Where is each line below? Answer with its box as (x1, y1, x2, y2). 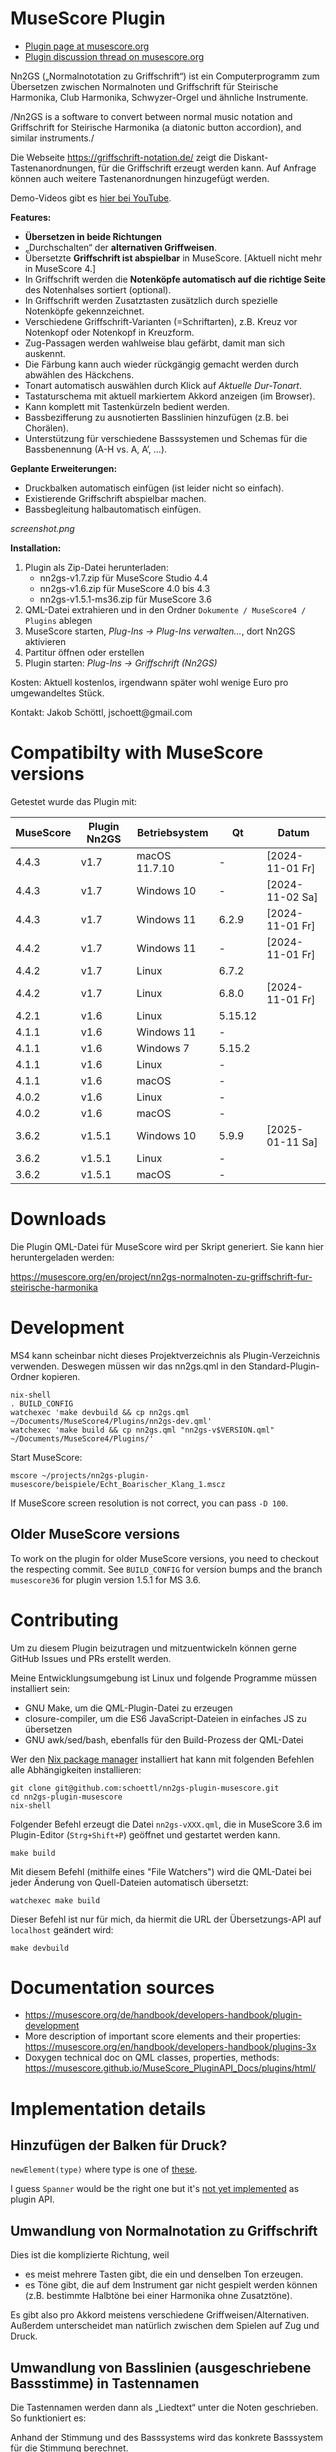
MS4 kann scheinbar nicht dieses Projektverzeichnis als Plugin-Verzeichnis (10, 1349, 321, 1361)
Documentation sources (10, 1976, 215, 1999)
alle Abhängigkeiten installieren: (10, 1763, 142, 1776)
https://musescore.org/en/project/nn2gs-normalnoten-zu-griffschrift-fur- (10, 1270, 313, 1282)
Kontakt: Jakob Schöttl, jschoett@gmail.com (10, 706, 193, 718)
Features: (10, 211, 52, 223)
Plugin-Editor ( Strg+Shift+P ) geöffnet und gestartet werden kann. (10, 1828, 281, 1841)
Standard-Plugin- (248, 1360, 320, 1372)
